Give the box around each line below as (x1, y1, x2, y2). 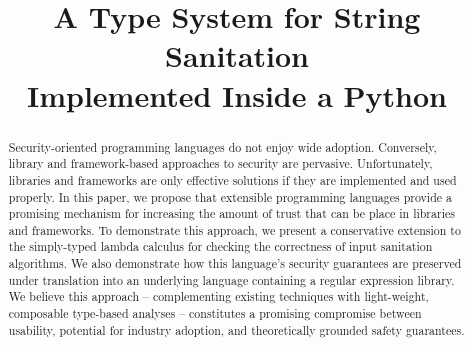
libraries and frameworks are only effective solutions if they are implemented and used (8, 171, 457, 188)
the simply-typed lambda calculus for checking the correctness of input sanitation (8, 238, 433, 255)
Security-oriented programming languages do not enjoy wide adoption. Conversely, (8, 138, 437, 155)
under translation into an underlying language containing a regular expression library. (8, 271, 455, 288)
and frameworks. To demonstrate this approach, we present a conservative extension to (8, 221, 461, 238)
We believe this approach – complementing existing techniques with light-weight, (8, 288, 429, 305)
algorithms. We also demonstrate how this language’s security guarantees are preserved (8, 255, 462, 272)
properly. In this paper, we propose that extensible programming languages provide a (8, 188, 452, 205)
